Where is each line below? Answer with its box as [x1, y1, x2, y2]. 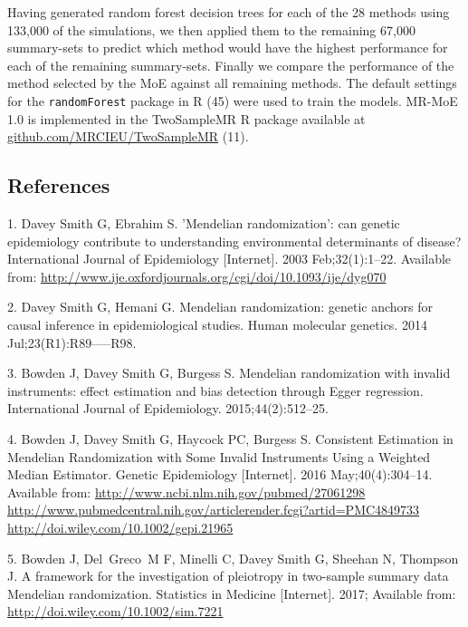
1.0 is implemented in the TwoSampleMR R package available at [7, 109, 366, 128]
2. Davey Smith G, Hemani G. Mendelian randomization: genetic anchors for [7, 297, 433, 316]
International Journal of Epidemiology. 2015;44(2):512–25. [7, 399, 329, 418]
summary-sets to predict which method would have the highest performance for [7, 38, 448, 57]
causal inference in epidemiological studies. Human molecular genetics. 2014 [7, 314, 427, 333]
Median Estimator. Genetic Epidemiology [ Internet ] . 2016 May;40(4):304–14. [7, 465, 433, 484]
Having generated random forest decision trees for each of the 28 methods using [7, 3, 450, 21]
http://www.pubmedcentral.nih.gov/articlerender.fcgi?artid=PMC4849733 [7, 500, 420, 519]
